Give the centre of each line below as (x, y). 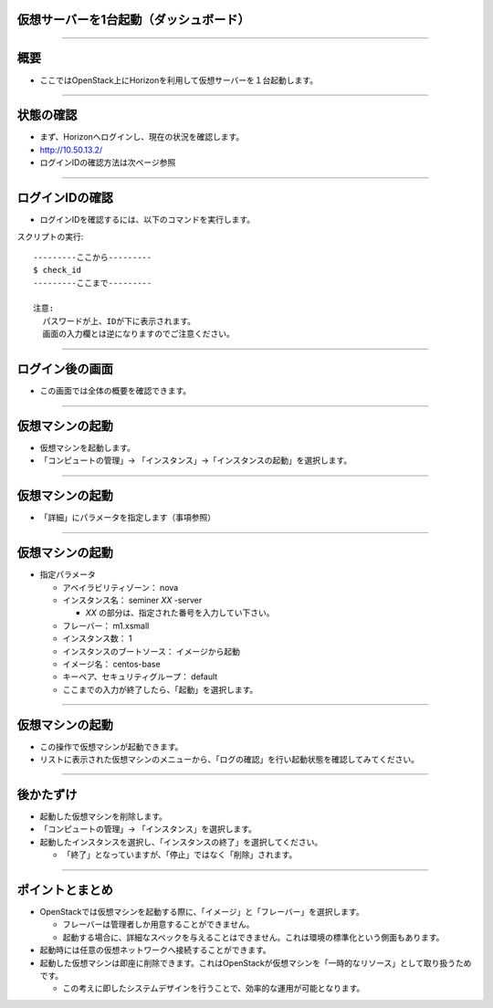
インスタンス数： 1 (97, 638)
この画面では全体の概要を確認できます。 (115, 391)
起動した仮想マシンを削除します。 (104, 816)
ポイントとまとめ (65, 890)
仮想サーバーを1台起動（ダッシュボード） (133, 20)
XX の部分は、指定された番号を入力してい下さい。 (180, 613)
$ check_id (58, 270)
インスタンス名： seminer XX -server (132, 600)
